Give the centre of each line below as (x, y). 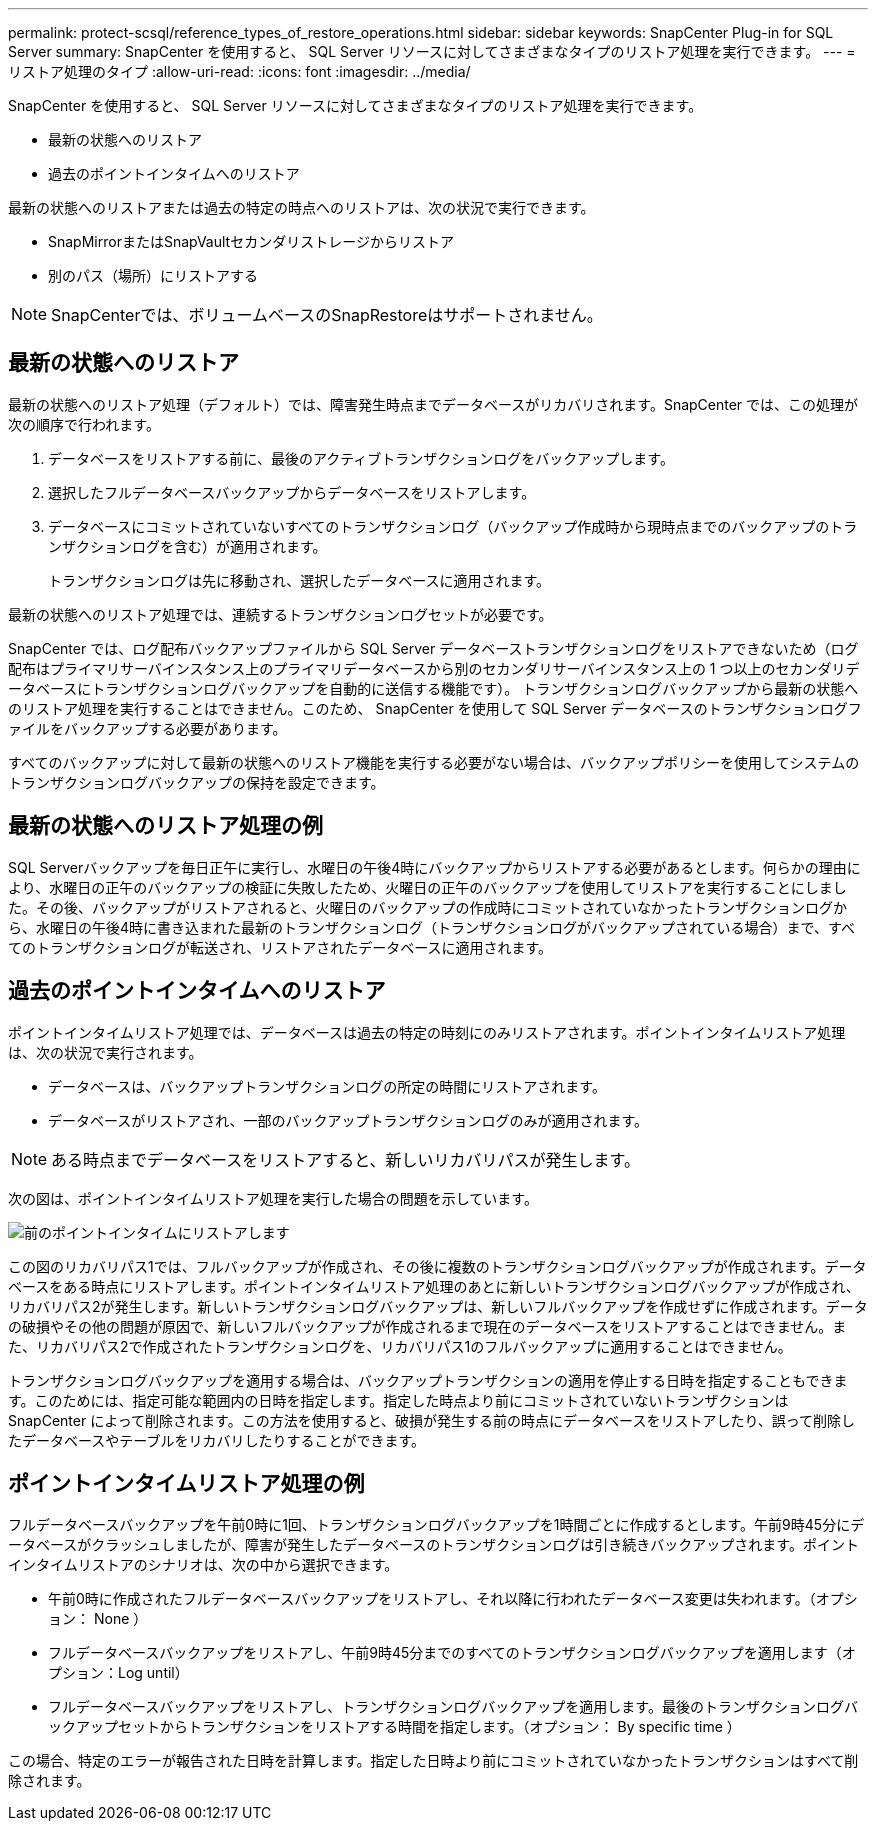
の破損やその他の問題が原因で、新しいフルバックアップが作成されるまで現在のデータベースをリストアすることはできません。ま (427, 1326)
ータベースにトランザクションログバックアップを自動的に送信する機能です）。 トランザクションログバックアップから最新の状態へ (433, 688)
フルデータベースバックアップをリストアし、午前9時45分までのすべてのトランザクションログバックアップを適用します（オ (452, 1653)
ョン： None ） (98, 1619)
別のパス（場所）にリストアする (153, 275)
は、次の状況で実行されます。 (105, 1052)
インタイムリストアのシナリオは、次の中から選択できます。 (203, 1565)
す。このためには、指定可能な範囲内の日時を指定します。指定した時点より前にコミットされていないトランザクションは (398, 1400)
